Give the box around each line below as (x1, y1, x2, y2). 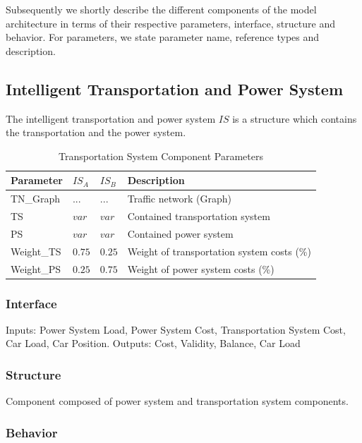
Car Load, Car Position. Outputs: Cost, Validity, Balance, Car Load (6, 336, 301, 351)
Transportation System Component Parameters (59, 148, 263, 163)
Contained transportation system (127, 209, 270, 224)
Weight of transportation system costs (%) (127, 243, 311, 258)
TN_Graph (11, 191, 61, 206)
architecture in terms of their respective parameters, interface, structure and (6, 16, 335, 30)
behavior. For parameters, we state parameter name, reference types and (6, 30, 320, 44)
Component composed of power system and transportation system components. (6, 394, 349, 408)
